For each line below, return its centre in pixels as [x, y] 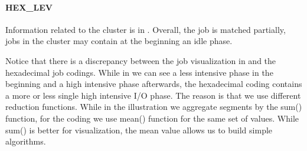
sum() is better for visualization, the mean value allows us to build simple [139, 130]
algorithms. [26, 141]
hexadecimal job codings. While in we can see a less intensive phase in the [139, 72]
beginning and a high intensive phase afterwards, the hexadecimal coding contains [154, 84]
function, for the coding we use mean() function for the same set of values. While [152, 118]
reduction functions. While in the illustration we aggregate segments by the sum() [154, 107]
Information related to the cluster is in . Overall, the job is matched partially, [146, 29]
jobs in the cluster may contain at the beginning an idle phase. [119, 41]
